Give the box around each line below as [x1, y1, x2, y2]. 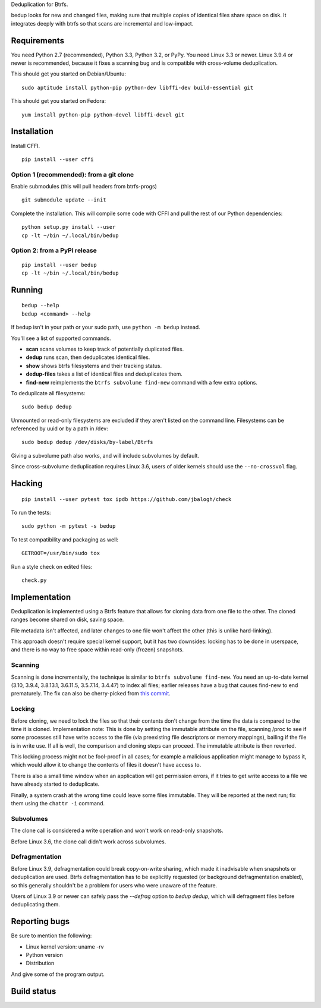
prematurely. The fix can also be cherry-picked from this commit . [11, 690, 171, 697]
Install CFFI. [11, 142, 40, 149]
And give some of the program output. [11, 971, 105, 978]
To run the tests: [11, 509, 51, 516]
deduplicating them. [11, 901, 61, 908]
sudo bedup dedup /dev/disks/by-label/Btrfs [21, 439, 154, 446]
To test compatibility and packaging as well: [11, 535, 119, 543]
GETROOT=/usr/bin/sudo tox [21, 550, 100, 557]
